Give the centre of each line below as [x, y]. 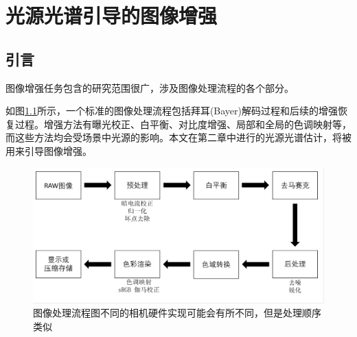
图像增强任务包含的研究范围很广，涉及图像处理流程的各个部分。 [150, 87]
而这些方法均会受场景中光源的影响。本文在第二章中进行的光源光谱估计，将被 [178, 137]
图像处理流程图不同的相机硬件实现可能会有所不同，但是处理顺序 [177, 313]
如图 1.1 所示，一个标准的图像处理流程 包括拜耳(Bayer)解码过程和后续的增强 [172, 111]
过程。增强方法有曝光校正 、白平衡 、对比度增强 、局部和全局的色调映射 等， [183, 124]
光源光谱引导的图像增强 [112, 15]
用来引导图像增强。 [49, 150]
